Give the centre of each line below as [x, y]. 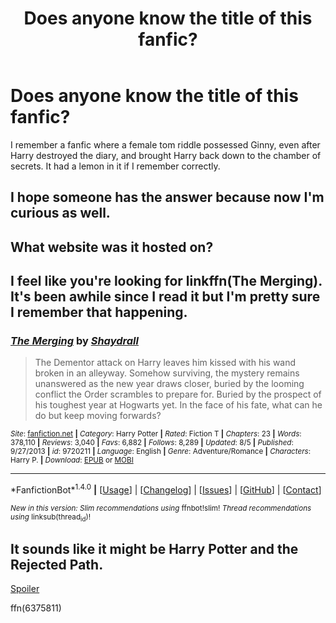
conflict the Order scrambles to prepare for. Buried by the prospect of [178, 394]
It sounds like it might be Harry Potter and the [154, 548]
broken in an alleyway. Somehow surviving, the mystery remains [167, 373]
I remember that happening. [99, 312]
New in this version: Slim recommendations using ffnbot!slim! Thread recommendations [161, 508]
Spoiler [25, 589]
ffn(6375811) [36, 608]
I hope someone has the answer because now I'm [167, 197]
